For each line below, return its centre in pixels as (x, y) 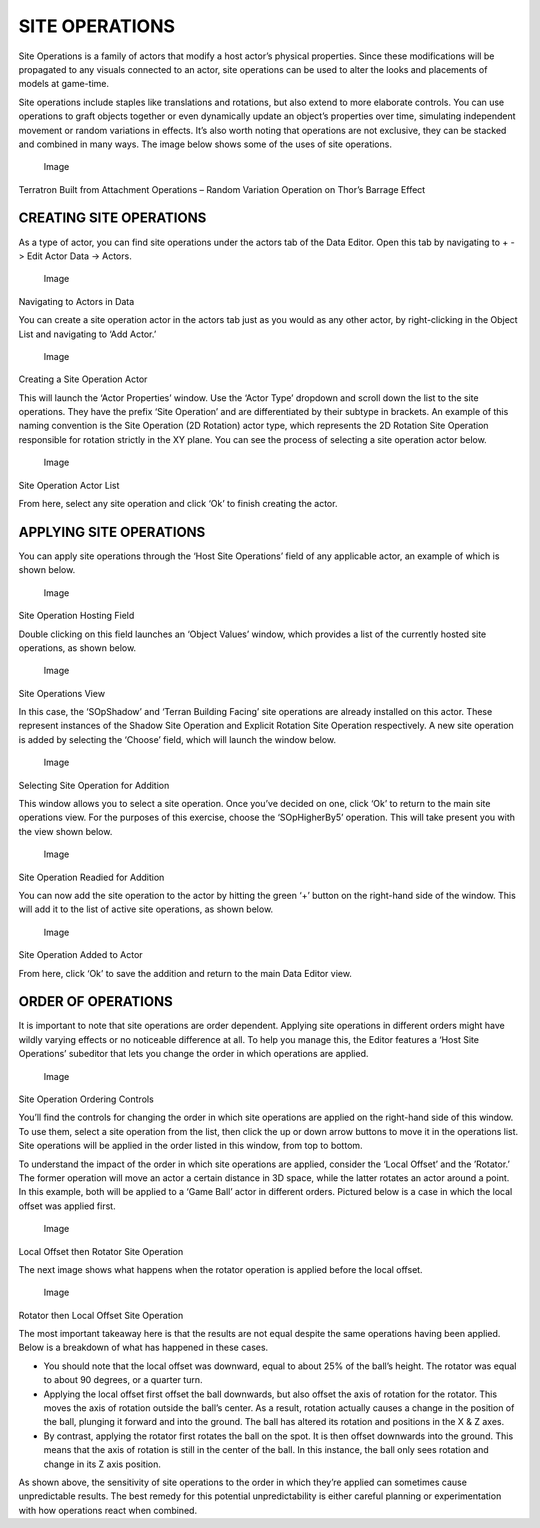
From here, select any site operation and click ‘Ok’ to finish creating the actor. (178, 504)
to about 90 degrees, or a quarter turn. (123, 1380)
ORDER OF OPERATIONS (96, 1001)
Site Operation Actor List (69, 485)
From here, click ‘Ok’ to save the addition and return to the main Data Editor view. (185, 973)
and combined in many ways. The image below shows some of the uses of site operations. (205, 144)
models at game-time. (64, 84)
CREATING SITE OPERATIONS (112, 218)
